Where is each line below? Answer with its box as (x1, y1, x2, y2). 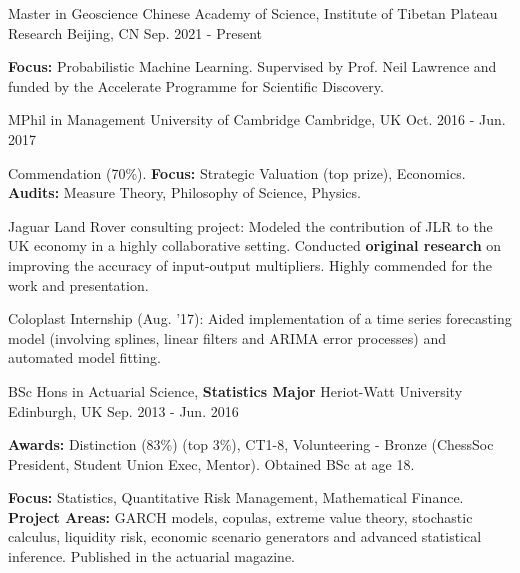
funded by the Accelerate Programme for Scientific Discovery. (8, 75, 384, 96)
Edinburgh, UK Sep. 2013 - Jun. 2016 (8, 400, 239, 421)
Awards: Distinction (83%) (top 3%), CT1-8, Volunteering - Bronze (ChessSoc (8, 434, 494, 455)
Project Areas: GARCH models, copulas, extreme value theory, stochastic (8, 506, 473, 527)
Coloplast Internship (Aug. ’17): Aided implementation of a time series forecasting (8, 308, 512, 329)
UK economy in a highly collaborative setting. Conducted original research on (8, 235, 502, 256)
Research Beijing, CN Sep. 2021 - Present (8, 22, 262, 43)
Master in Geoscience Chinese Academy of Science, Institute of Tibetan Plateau (8, 3, 498, 23)
